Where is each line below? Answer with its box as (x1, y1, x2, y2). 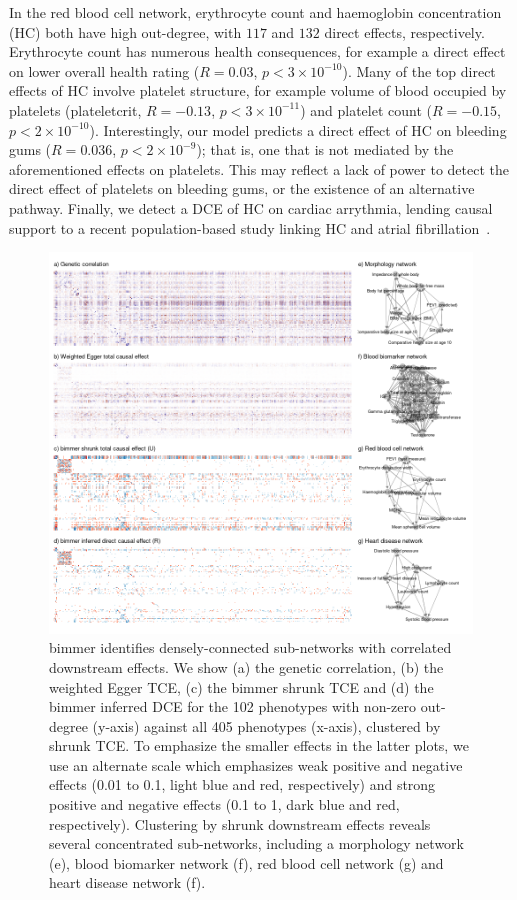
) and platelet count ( (300, 99, 432, 120)
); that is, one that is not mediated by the (196, 139, 454, 160)
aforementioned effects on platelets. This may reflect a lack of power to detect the (9, 158, 509, 179)
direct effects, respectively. (324, 21, 485, 42)
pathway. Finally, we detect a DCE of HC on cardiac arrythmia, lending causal (9, 197, 493, 218)
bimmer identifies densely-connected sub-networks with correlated (49, 637, 452, 658)
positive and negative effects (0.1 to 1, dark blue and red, (49, 794, 400, 815)
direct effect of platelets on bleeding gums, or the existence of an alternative (9, 178, 475, 199)
